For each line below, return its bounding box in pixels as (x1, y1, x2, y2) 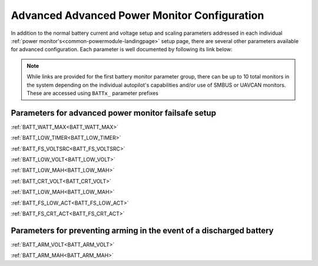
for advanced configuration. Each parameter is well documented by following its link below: (11, 46, 233, 53)
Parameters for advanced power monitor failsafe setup (11, 108, 216, 118)
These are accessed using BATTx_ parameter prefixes (26, 89, 158, 97)
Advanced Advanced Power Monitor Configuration (11, 9, 264, 22)
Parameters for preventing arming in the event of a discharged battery (11, 225, 274, 235)
